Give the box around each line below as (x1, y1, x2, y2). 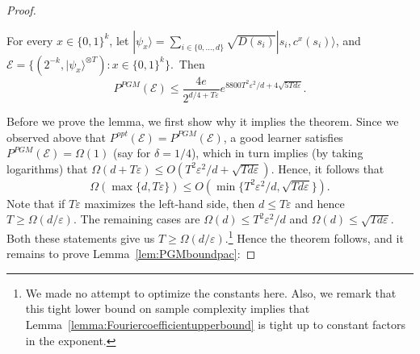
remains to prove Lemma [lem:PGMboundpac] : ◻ (6, 245, 256, 262)
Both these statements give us (6, 229, 155, 246)
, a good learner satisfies (223, 128, 343, 145)
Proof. (6, 2, 36, 18)
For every (6, 31, 53, 48)
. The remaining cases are (73, 210, 200, 227)
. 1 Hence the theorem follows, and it (225, 227, 404, 246)
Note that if (6, 194, 65, 211)
